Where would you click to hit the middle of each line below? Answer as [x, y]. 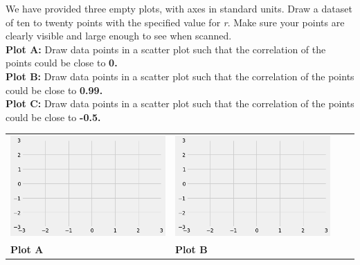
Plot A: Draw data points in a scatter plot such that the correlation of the [166, 49]
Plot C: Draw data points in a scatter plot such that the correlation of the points [180, 103]
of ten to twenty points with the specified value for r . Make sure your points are [175, 22]
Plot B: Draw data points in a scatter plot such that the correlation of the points [180, 76]
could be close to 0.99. [54, 90]
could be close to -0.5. [53, 117]
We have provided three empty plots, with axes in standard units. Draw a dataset [179, 8]
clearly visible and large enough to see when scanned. [119, 36]
